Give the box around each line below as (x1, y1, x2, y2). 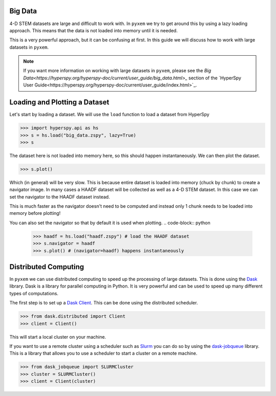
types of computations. (9, 290, 59, 296)
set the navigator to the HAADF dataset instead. (9, 193, 110, 200)
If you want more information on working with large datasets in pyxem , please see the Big (23, 68, 212, 74)
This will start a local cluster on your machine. (9, 334, 106, 340)
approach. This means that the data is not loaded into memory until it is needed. (9, 27, 178, 33)
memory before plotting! (9, 210, 61, 216)
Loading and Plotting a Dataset (9, 98, 109, 107)
